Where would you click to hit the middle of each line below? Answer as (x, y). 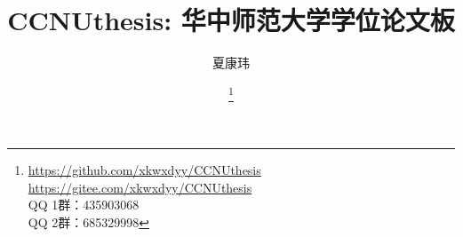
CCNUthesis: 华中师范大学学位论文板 (231, 20)
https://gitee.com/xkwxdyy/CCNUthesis (140, 187)
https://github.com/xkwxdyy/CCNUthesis (144, 170)
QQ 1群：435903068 (84, 205)
